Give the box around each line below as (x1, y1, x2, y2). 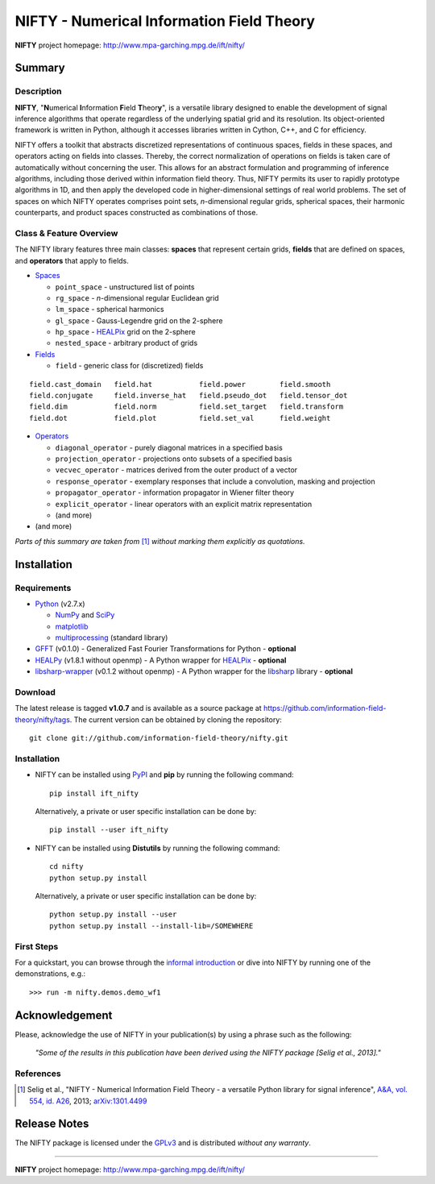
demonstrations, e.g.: (14, 969, 86, 978)
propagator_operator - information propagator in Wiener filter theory (55, 488, 294, 497)
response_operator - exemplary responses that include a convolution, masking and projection (55, 476, 376, 486)
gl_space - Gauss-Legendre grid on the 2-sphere (55, 315, 223, 326)
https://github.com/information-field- (263, 704, 387, 713)
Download (14, 687, 56, 697)
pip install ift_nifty (49, 788, 139, 798)
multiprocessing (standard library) (55, 633, 168, 642)
